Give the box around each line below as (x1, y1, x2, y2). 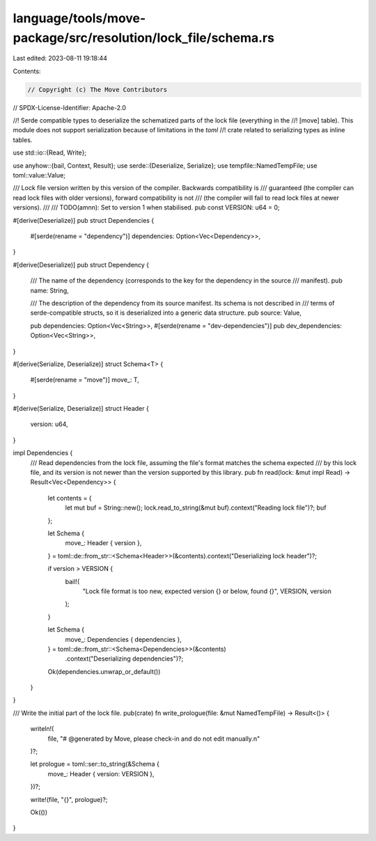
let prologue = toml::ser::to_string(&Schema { (30, 760, 159, 769)
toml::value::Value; (13, 171, 66, 180)
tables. (13, 136, 33, 144)
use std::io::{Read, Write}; (13, 148, 87, 157)
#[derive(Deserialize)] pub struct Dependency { (13, 260, 150, 269)
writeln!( (30, 725, 54, 733)
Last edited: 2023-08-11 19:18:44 (13, 54, 108, 63)
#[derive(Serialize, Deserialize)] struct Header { (13, 404, 149, 413)
